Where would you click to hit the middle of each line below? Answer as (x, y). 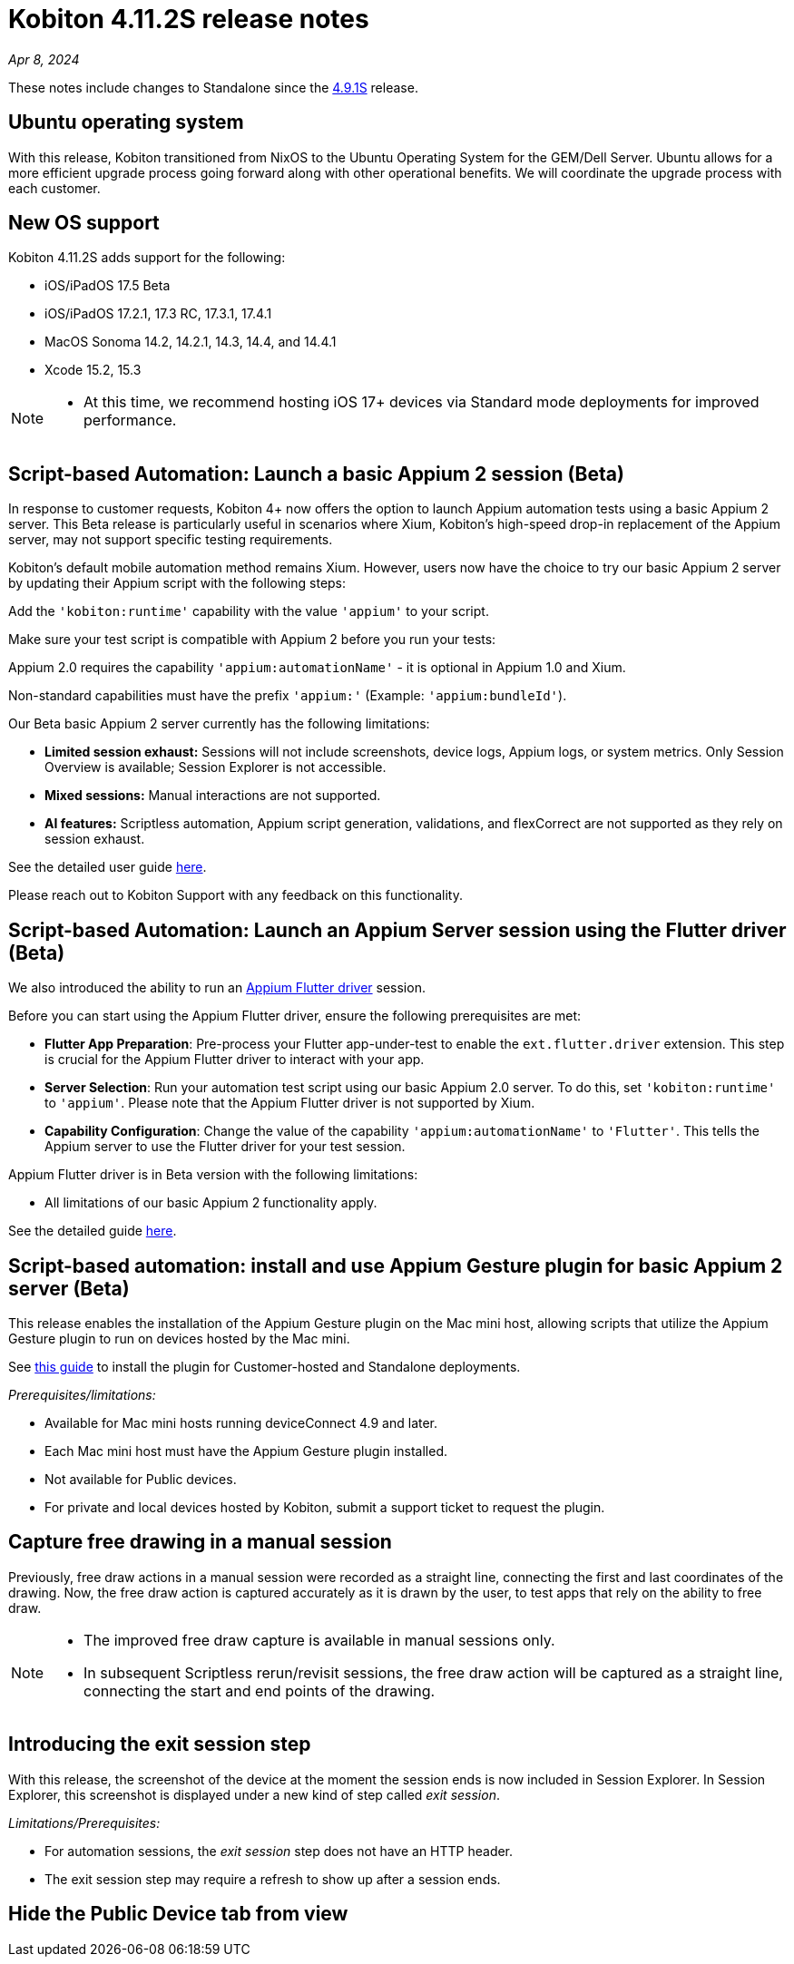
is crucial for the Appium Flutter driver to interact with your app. (235, 1060)
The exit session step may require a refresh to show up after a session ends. (273, 1879)
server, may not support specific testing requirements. (171, 540)
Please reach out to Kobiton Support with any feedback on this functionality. (235, 895)
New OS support (84, 223)
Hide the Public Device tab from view (178, 1914)
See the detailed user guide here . (108, 867)
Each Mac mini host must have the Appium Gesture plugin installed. (246, 1451)
